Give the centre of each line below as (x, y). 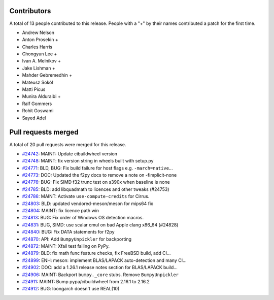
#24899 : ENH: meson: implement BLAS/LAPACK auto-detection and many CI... (105, 260)
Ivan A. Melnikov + (41, 61)
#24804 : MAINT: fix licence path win (60, 211)
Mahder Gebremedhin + (47, 75)
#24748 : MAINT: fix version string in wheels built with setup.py (88, 161)
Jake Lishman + (39, 68)
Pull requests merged (44, 132)
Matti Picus (34, 89)
